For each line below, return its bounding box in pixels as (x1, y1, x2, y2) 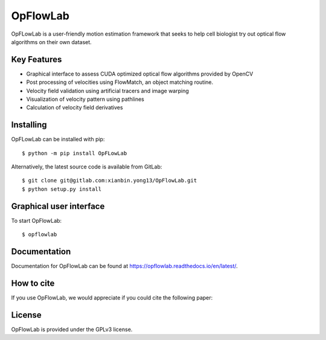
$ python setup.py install (22, 185, 102, 193)
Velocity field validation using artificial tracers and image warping (26, 87, 190, 94)
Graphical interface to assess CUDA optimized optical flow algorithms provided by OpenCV (26, 70, 254, 77)
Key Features (11, 54, 62, 65)
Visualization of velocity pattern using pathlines (26, 95, 144, 103)
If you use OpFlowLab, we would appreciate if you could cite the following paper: (11, 293, 213, 301)
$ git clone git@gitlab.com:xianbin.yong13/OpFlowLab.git (22, 177, 197, 184)
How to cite (11, 278, 55, 288)
